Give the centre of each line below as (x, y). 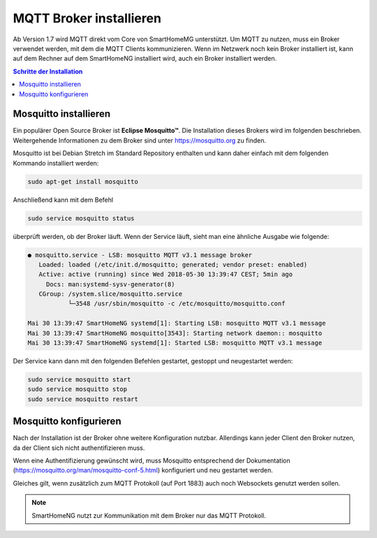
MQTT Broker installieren (87, 18)
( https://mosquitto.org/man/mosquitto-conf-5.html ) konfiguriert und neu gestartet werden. (143, 470)
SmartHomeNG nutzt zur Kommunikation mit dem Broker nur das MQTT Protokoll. (149, 515)
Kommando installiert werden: (56, 163)
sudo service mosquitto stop (77, 389)
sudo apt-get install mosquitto (83, 181)
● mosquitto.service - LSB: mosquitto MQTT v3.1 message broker (140, 255)
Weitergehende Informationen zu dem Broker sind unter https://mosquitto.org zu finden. (140, 140)
